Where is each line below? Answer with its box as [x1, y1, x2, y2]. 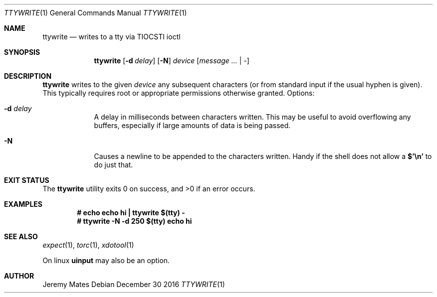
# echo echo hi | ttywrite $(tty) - [77, 208, 185, 217]
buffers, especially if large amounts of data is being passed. [94, 121, 291, 130]
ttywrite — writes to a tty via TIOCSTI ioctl [42, 32, 181, 41]
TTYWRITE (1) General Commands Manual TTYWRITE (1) [4, 8, 187, 17]
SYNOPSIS [4, 48, 40, 56]
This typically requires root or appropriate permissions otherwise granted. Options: [42, 89, 315, 97]
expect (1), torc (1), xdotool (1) [42, 241, 134, 249]
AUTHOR [4, 272, 34, 280]
